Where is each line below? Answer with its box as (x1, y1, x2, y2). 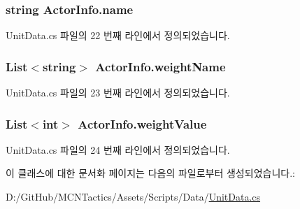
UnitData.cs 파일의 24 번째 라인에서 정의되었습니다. (6, 142, 230, 157)
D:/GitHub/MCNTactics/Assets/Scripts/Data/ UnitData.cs (6, 189, 261, 204)
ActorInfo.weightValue (78, 115, 207, 132)
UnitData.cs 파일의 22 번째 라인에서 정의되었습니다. (6, 28, 230, 43)
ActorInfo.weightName (95, 57, 226, 75)
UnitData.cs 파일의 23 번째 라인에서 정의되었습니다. (6, 85, 230, 100)
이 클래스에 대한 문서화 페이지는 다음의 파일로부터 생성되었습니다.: (6, 166, 295, 180)
